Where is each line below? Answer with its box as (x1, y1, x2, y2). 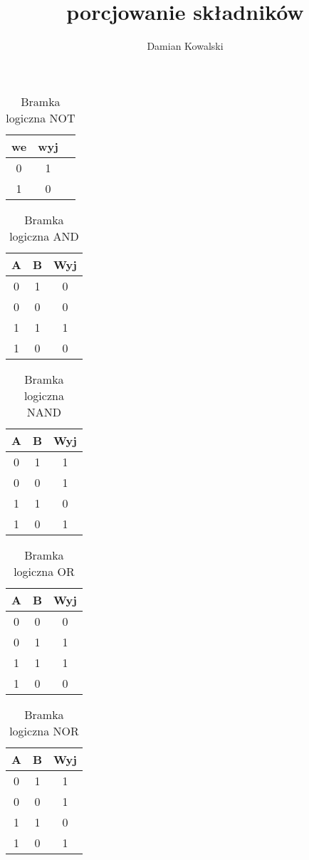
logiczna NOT (6, 109, 75, 126)
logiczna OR (14, 562, 75, 580)
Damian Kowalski (147, 38, 224, 53)
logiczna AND (9, 227, 79, 244)
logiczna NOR (9, 722, 79, 739)
